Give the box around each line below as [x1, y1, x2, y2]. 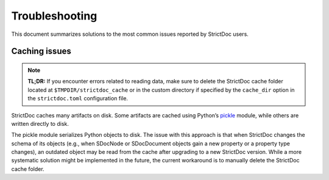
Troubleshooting [11, 9, 97, 22]
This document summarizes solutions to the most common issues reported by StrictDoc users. [11, 30, 249, 38]
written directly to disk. [11, 120, 69, 127]
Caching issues [11, 46, 71, 57]
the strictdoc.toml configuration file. [27, 95, 128, 102]
